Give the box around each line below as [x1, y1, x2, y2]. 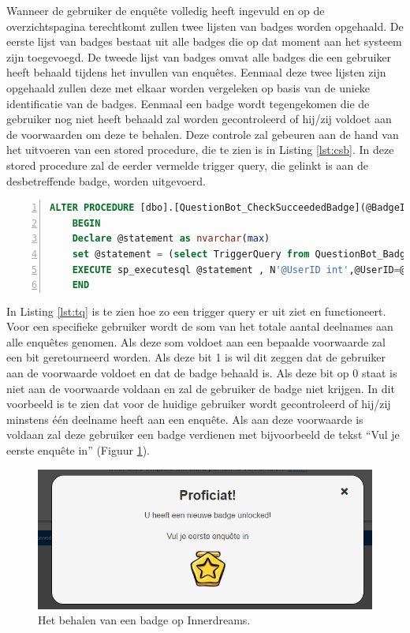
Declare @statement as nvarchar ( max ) [72, 233, 270, 245]
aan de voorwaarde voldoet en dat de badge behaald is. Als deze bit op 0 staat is [6, 365, 397, 381]
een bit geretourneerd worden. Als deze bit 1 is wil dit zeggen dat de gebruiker [6, 349, 386, 365]
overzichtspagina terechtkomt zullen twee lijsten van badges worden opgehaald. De [6, 17, 404, 34]
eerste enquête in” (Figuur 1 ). [6, 442, 150, 459]
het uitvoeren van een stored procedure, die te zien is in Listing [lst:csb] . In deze [6, 141, 394, 158]
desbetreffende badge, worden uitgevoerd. [6, 172, 206, 189]
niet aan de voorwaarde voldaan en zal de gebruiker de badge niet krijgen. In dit [6, 380, 395, 396]
